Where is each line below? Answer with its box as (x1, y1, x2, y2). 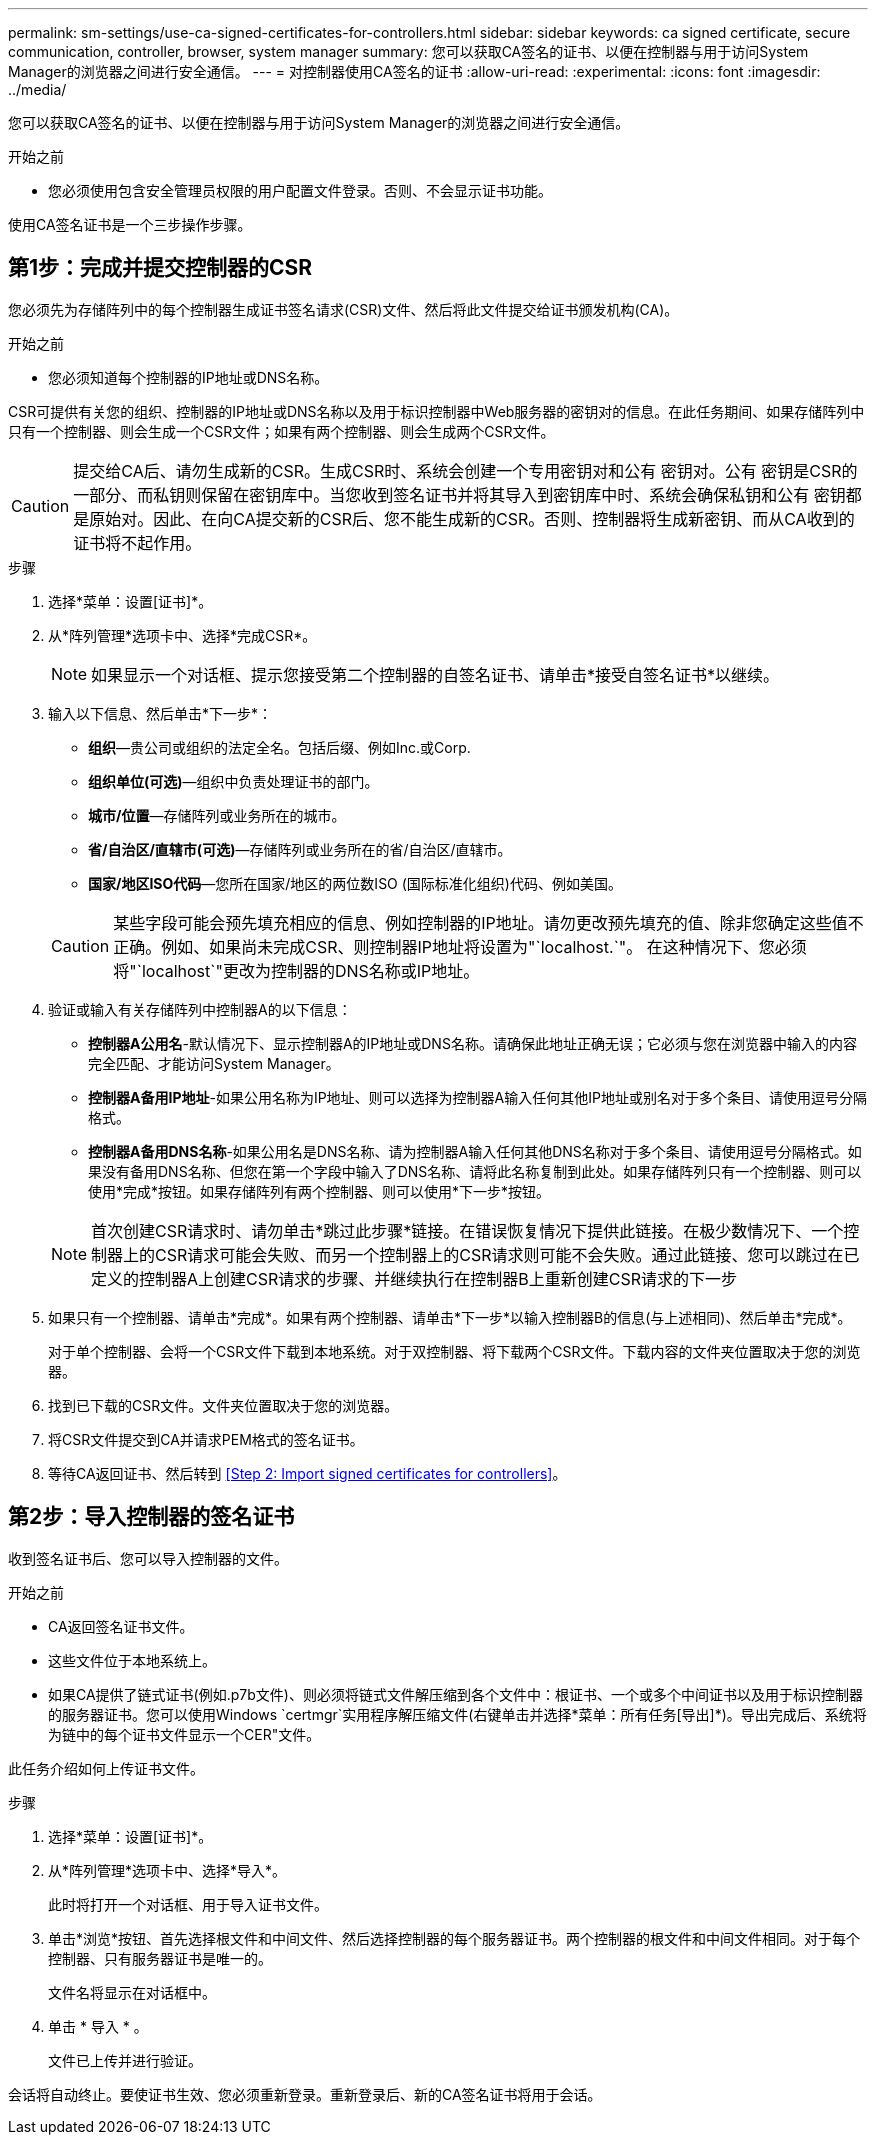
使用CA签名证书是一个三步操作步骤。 (8, 216, 252, 233)
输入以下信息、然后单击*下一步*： (48, 704, 273, 722)
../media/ (8, 81, 67, 98)
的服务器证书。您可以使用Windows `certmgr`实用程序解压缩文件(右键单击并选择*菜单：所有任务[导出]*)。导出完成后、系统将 (48, 1705, 867, 1723)
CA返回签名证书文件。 (48, 1617, 194, 1635)
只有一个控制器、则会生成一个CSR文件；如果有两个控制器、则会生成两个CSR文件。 (8, 422, 555, 440)
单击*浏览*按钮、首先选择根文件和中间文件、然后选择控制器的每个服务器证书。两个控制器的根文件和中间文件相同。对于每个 (48, 1929, 861, 1947)
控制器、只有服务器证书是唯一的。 (48, 1949, 272, 1967)
